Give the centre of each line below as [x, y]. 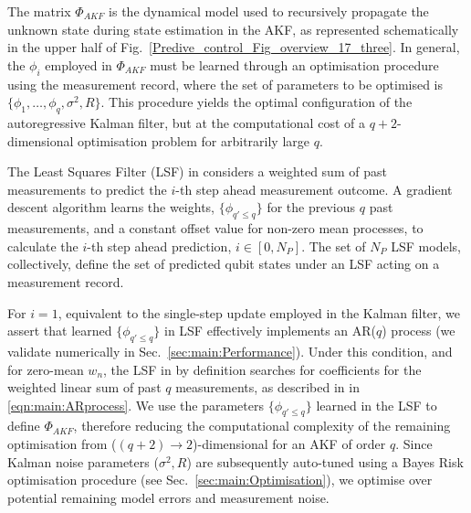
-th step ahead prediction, [159, 246]
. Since [414, 444]
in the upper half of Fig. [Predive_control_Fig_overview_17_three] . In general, [234, 47]
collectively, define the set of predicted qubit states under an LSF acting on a [224, 264]
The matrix [39, 11]
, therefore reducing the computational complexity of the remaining [262, 426]
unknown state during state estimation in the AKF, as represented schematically [233, 29]
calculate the [43, 246]
